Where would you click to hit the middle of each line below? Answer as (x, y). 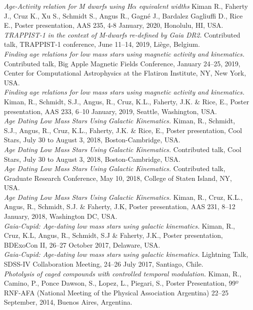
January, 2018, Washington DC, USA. (61, 216)
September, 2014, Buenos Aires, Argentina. (68, 302)
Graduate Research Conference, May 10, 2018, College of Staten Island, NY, (118, 178)
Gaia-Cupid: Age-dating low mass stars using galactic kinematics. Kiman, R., (119, 225)
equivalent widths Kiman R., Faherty (193, 6)
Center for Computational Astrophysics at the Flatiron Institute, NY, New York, (125, 73)
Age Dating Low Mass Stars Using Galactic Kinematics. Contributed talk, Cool (123, 149)
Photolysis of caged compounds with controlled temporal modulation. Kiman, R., (123, 273)
